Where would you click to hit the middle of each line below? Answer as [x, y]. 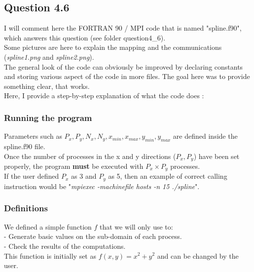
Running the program [48, 117]
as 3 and [84, 176]
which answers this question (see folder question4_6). [85, 37]
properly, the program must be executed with [74, 166]
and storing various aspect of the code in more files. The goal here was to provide [127, 76]
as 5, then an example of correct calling [168, 176]
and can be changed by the [198, 255]
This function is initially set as [50, 255]
